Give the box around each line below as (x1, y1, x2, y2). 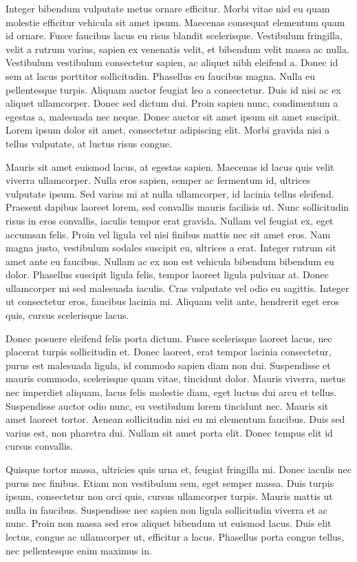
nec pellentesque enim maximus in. (6, 543, 152, 557)
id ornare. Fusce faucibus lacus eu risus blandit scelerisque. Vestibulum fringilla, (6, 28, 343, 43)
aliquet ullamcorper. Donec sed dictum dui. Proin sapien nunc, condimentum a (6, 96, 338, 110)
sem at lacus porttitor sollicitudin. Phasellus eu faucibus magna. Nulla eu (6, 68, 315, 83)
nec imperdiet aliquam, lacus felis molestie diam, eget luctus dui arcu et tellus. (6, 385, 337, 399)
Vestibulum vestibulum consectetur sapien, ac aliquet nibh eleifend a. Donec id (6, 55, 338, 70)
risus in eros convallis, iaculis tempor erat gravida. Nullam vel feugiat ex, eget (6, 213, 334, 227)
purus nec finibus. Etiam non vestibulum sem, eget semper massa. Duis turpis (6, 475, 334, 490)
